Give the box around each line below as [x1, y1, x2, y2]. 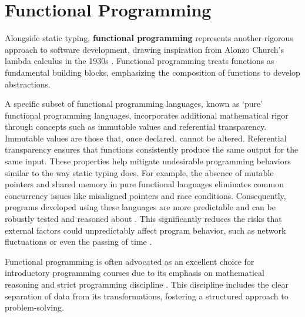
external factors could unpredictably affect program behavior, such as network [5, 224, 286, 236]
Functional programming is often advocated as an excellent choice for [5, 255, 254, 267]
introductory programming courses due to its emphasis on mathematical [5, 267, 264, 279]
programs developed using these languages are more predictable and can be [5, 201, 276, 213]
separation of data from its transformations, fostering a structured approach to [5, 289, 289, 302]
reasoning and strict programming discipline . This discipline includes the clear [5, 278, 289, 290]
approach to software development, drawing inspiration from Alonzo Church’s [5, 43, 284, 55]
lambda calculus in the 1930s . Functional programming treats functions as [5, 55, 274, 67]
